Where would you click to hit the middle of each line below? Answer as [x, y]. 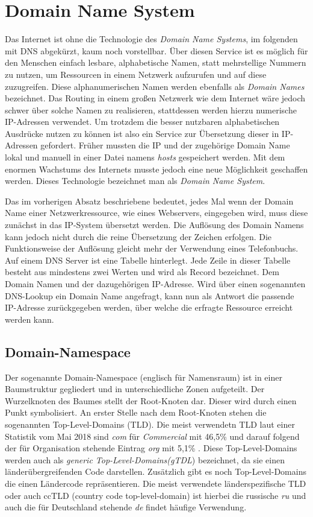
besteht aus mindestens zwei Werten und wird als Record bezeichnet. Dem [142, 272]
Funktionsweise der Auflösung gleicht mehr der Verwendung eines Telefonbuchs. [152, 248]
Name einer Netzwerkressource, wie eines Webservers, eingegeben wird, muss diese [156, 213]
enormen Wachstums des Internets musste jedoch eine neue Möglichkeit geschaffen [156, 169]
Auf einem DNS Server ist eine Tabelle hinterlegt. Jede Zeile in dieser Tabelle [148, 260]
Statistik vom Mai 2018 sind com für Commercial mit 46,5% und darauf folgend [152, 436]
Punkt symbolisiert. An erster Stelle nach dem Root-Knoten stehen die [136, 412]
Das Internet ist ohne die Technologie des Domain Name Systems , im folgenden [151, 39]
